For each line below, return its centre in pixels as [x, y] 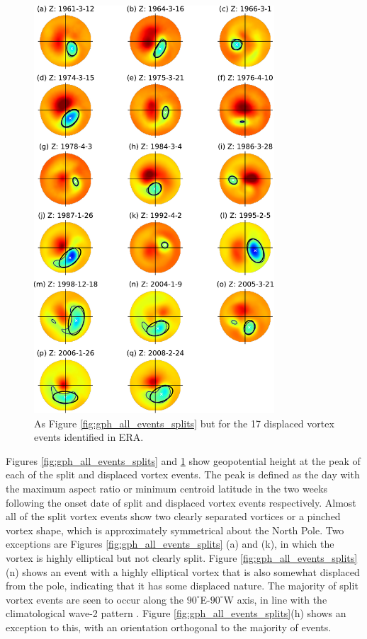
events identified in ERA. [89, 437]
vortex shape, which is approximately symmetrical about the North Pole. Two [175, 530]
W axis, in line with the [275, 599]
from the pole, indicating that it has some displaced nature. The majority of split [182, 586]
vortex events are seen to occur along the [95, 599]
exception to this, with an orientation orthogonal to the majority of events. [169, 627]
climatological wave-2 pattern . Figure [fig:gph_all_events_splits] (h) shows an [176, 613]
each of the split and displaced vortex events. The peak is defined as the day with [183, 474]
